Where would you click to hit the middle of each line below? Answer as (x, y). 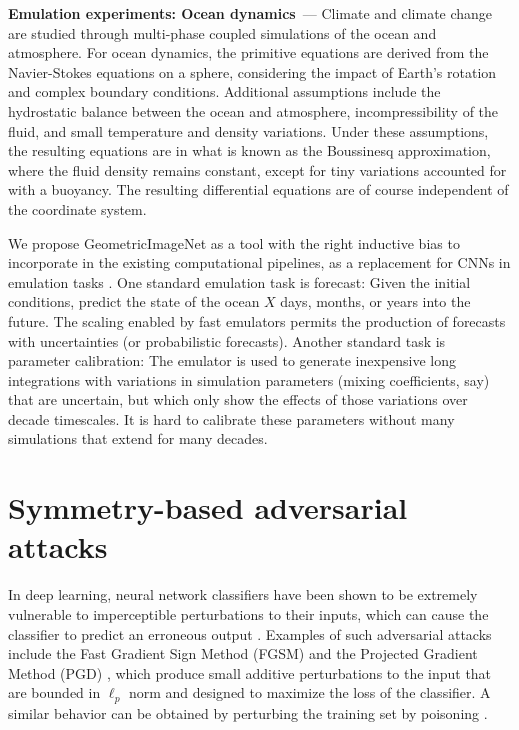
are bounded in (54, 692)
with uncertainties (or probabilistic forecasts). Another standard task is (227, 340)
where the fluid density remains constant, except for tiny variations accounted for (257, 169)
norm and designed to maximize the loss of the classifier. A (309, 692)
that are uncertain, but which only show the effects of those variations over (238, 399)
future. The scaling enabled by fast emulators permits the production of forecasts (257, 320)
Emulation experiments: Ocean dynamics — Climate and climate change (250, 13)
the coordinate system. (77, 208)
